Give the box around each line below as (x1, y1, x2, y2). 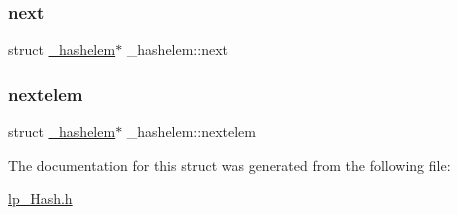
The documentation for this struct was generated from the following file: (8, 154, 451, 175)
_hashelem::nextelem (126, 121, 256, 142)
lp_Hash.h (8, 188, 73, 209)
